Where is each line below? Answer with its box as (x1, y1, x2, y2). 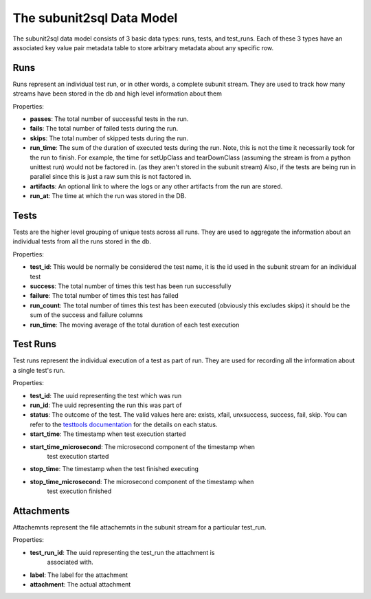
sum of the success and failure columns (30, 311, 144, 319)
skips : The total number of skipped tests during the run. (30, 134, 189, 142)
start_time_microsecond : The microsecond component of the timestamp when (30, 442, 256, 450)
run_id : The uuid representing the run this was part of (30, 401, 182, 409)
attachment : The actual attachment (30, 580, 131, 589)
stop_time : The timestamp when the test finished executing (30, 465, 199, 473)
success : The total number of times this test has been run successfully (30, 282, 232, 290)
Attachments (12, 505, 70, 516)
